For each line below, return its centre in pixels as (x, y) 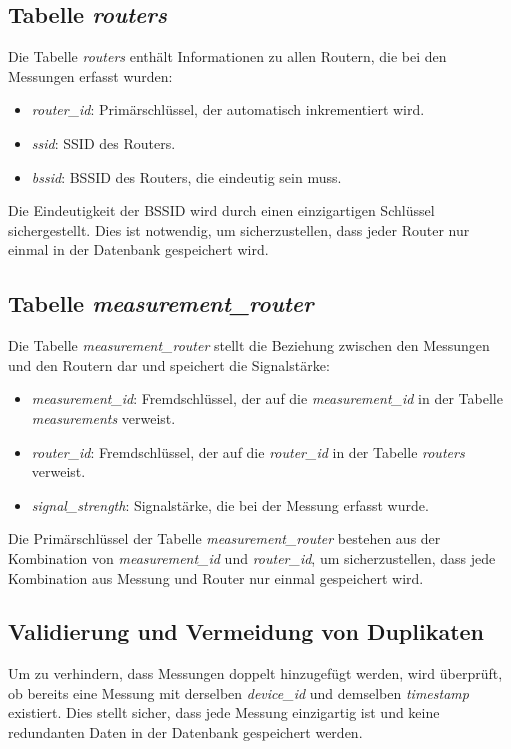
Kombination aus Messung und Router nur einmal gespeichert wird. (216, 577)
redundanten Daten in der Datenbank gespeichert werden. (185, 732)
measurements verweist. (103, 417)
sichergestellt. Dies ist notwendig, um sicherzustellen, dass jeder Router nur (239, 229)
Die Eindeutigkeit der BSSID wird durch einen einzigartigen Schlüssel (221, 210)
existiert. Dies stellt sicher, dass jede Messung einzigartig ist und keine (224, 712)
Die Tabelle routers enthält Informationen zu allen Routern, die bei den (227, 56)
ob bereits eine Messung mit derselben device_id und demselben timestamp (238, 692)
